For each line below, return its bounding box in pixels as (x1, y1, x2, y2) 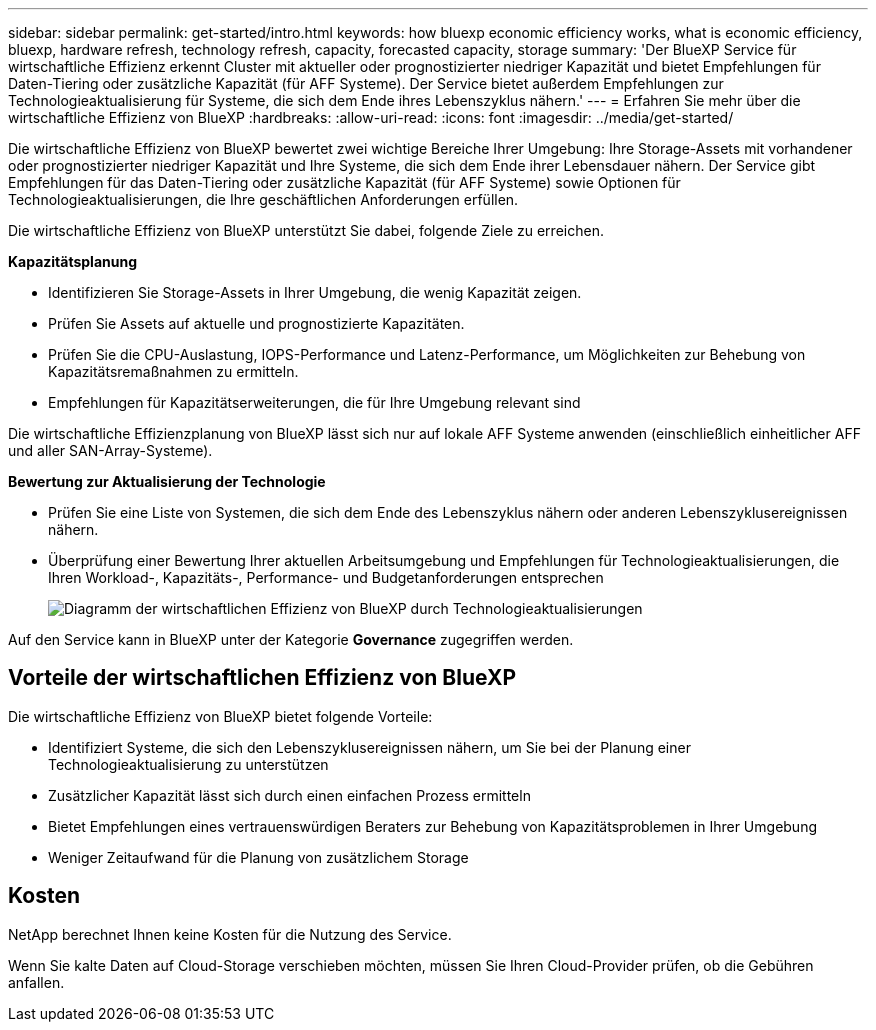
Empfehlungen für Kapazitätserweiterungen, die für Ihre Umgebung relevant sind (48, 394, 581, 411)
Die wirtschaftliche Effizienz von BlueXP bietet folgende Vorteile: (8, 707, 433, 725)
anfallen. (8, 973, 65, 991)
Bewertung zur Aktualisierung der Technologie (8, 473, 326, 490)
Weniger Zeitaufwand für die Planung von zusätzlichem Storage (48, 848, 469, 866)
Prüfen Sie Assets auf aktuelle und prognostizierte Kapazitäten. (48, 315, 465, 332)
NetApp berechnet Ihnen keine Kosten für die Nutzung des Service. (8, 925, 452, 943)
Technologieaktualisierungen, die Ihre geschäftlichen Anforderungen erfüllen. (8, 191, 519, 208)
